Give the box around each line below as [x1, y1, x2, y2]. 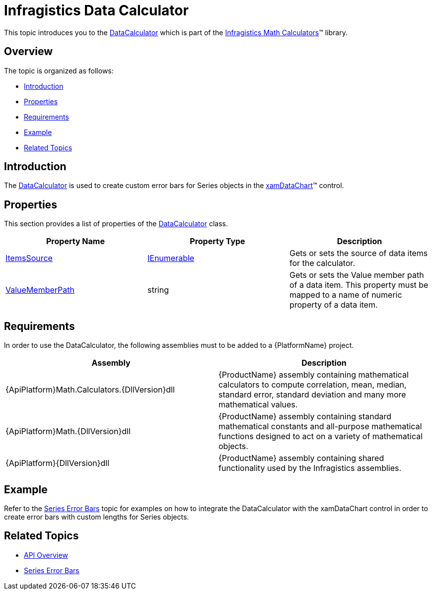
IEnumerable [147, 253, 195, 264]
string [147, 285, 169, 295]
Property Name [46, 236, 105, 247]
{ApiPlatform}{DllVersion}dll [5, 458, 110, 468]
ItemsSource [5, 253, 53, 264]
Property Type [190, 236, 245, 247]
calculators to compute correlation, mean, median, [218, 380, 407, 390]
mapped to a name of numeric [289, 290, 402, 300]
